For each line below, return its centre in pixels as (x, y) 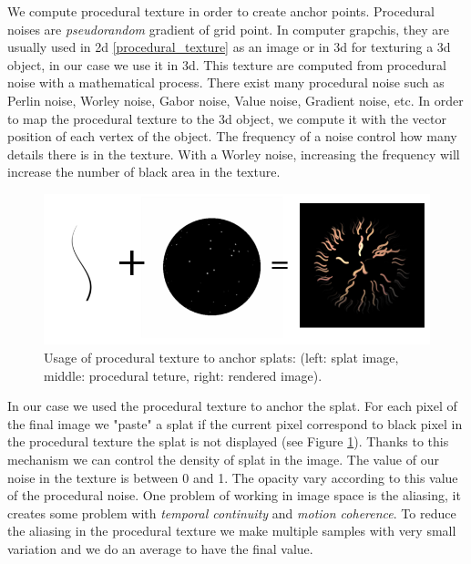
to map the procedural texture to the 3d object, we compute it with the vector (227, 118)
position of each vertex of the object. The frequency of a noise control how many (232, 136)
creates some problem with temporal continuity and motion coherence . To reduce (232, 513)
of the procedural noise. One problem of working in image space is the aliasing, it (234, 495)
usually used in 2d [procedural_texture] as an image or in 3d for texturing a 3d (229, 47)
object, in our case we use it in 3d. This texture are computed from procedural (227, 64)
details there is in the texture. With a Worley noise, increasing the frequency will (234, 154)
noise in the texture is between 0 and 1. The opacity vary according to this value (233, 477)
